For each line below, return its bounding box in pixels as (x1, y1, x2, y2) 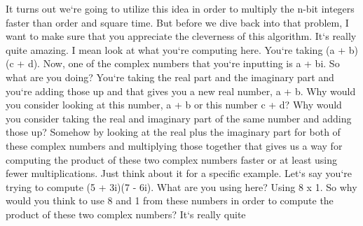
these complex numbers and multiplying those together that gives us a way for (6, 138, 343, 153)
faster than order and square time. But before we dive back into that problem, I (6, 15, 349, 29)
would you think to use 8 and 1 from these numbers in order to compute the (6, 193, 334, 208)
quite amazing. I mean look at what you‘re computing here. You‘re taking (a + (6, 42, 346, 57)
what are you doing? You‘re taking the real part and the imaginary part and (6, 69, 334, 84)
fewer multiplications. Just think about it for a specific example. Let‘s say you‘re (6, 166, 352, 181)
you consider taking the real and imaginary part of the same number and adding (6, 111, 352, 125)
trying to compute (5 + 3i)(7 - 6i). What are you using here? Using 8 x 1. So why (6, 179, 357, 194)
